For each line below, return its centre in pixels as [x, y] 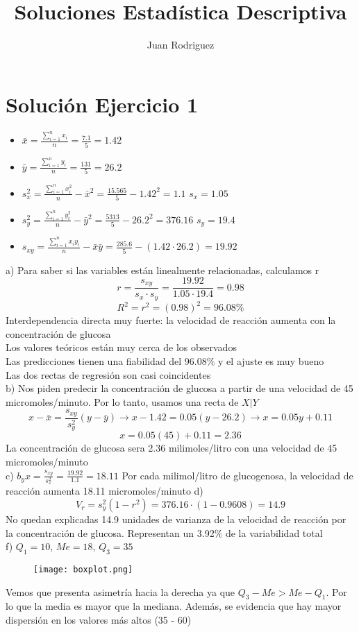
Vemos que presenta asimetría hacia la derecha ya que [120, 591]
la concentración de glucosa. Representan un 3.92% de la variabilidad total [164, 532]
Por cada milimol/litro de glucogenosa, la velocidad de [237, 475]
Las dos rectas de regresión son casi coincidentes [108, 374]
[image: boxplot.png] [83, 569]
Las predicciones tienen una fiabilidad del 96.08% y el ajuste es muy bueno [165, 361]
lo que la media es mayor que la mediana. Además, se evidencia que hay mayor [174, 606]
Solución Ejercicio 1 [102, 104]
